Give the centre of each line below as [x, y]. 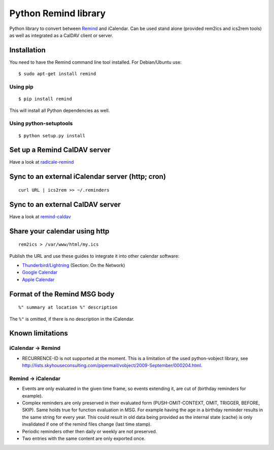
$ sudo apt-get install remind [57, 74]
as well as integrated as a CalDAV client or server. [61, 35]
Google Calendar [40, 273]
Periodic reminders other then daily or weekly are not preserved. [90, 431]
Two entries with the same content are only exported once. [84, 438]
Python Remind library [58, 13]
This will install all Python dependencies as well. [60, 110]
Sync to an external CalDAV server [65, 204]
